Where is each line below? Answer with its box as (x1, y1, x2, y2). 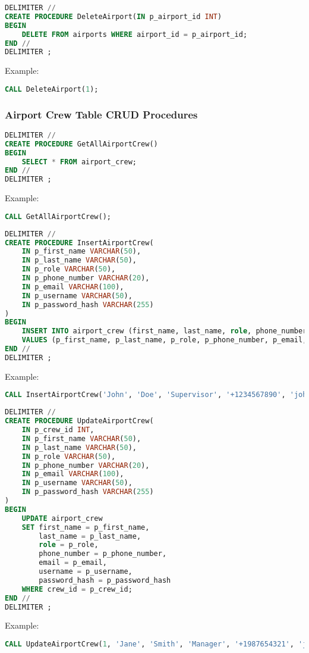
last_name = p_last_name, (39, 532, 141, 540)
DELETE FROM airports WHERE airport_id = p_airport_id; (21, 30, 248, 39)
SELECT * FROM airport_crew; (21, 157, 137, 166)
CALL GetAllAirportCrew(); (5, 212, 111, 221)
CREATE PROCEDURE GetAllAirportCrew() (5, 139, 158, 148)
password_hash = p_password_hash (39, 576, 171, 585)
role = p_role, (39, 540, 99, 549)
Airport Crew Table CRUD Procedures (5, 107, 198, 121)
